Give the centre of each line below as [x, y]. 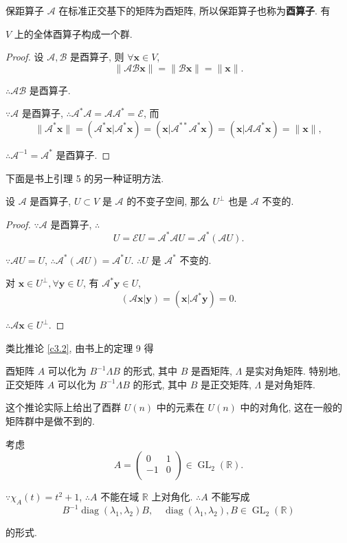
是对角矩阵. [290, 384]
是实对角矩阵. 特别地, [293, 371]
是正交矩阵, [226, 384]
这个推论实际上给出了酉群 [63, 407]
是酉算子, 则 [97, 57]
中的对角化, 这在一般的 [291, 407]
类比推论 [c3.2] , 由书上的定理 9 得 [80, 347]
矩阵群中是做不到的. [50, 421]
